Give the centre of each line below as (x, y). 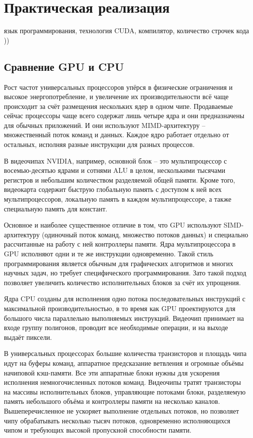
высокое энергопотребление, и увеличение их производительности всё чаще (116, 96)
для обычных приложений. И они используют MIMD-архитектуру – (105, 125)
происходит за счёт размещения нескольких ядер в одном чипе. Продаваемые (118, 106)
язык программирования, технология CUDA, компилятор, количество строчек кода (126, 31)
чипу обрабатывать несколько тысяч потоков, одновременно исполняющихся (117, 420)
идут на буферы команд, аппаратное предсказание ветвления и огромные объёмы (124, 363)
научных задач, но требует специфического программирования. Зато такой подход (125, 273)
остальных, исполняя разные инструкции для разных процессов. (99, 144)
